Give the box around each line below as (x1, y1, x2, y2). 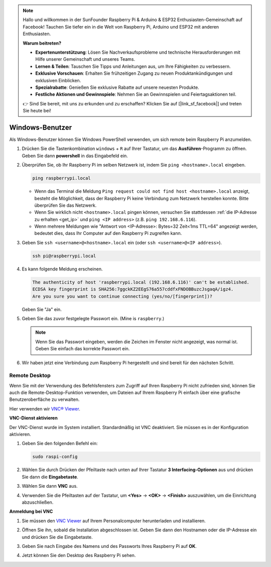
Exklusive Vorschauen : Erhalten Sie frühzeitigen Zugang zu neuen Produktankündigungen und (35, 70, 233, 76)
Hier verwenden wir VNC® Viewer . (9, 405, 80, 411)
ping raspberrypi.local (32, 176, 91, 181)
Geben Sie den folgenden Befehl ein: (22, 441, 98, 447)
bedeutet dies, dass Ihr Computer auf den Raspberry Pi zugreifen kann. (34, 230, 182, 236)
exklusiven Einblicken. (35, 77, 81, 83)
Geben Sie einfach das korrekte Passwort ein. (35, 346, 130, 352)
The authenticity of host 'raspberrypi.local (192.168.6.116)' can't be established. (32, 279, 249, 285)
